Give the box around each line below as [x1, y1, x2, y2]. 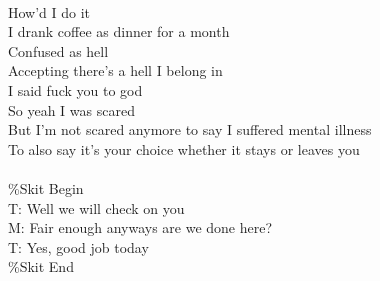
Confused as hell [8, 40, 109, 61]
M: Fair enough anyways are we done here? [8, 217, 273, 238]
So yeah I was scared [8, 99, 135, 120]
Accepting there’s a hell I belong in [8, 60, 223, 81]
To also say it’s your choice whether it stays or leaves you [8, 138, 360, 159]
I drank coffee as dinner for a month [8, 21, 230, 42]
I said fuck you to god [8, 79, 143, 100]
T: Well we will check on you [8, 197, 185, 218]
